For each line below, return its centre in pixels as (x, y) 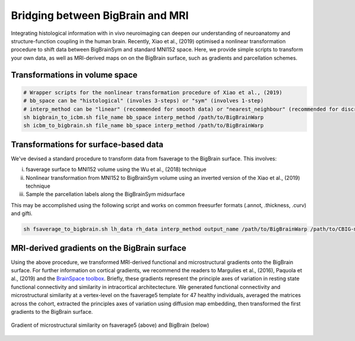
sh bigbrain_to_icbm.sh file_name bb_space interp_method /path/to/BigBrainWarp (143, 117)
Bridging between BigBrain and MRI (100, 15)
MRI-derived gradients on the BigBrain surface (99, 248)
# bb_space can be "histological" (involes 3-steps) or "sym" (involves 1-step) (143, 101)
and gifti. (22, 214)
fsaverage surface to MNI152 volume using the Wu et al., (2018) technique (116, 169)
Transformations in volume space (74, 75)
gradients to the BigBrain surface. (52, 311)
